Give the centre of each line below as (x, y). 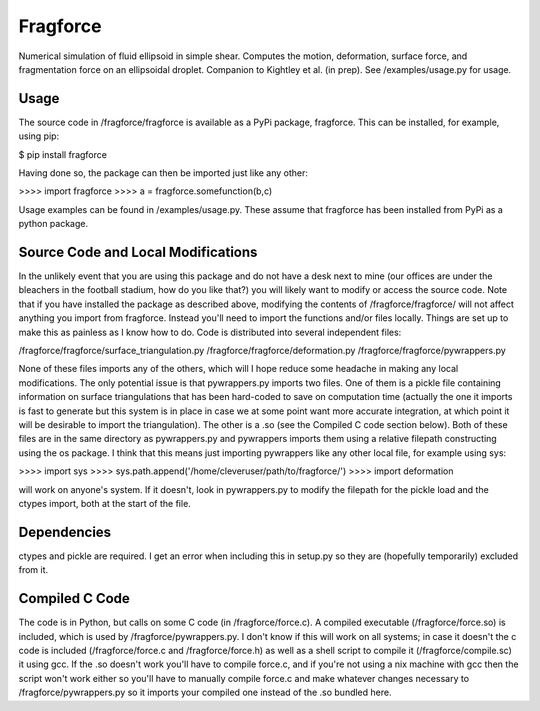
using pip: (39, 136)
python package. (53, 224)
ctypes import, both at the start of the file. (105, 503)
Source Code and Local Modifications (138, 252)
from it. (33, 570)
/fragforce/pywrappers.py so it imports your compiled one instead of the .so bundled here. (205, 692)
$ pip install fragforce (62, 154)
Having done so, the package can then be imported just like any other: (163, 173)
